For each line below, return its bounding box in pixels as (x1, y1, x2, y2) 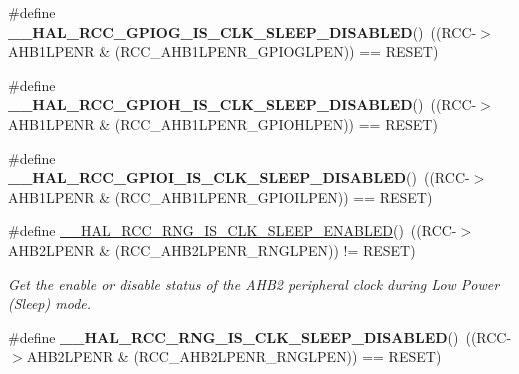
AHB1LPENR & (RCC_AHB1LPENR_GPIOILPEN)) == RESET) (8, 186, 433, 207)
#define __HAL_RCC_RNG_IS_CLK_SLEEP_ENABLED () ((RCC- (8, 220, 457, 241)
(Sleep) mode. (8, 293, 92, 314)
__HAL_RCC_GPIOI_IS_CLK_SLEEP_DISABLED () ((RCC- (8, 167, 470, 188)
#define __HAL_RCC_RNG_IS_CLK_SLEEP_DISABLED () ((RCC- (8, 326, 512, 347)
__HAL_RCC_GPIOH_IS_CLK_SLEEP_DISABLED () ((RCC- (8, 94, 477, 115)
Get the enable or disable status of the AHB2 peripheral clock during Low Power (8, 273, 500, 294)
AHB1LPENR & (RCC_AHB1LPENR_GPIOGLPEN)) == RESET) (8, 41, 439, 62)
